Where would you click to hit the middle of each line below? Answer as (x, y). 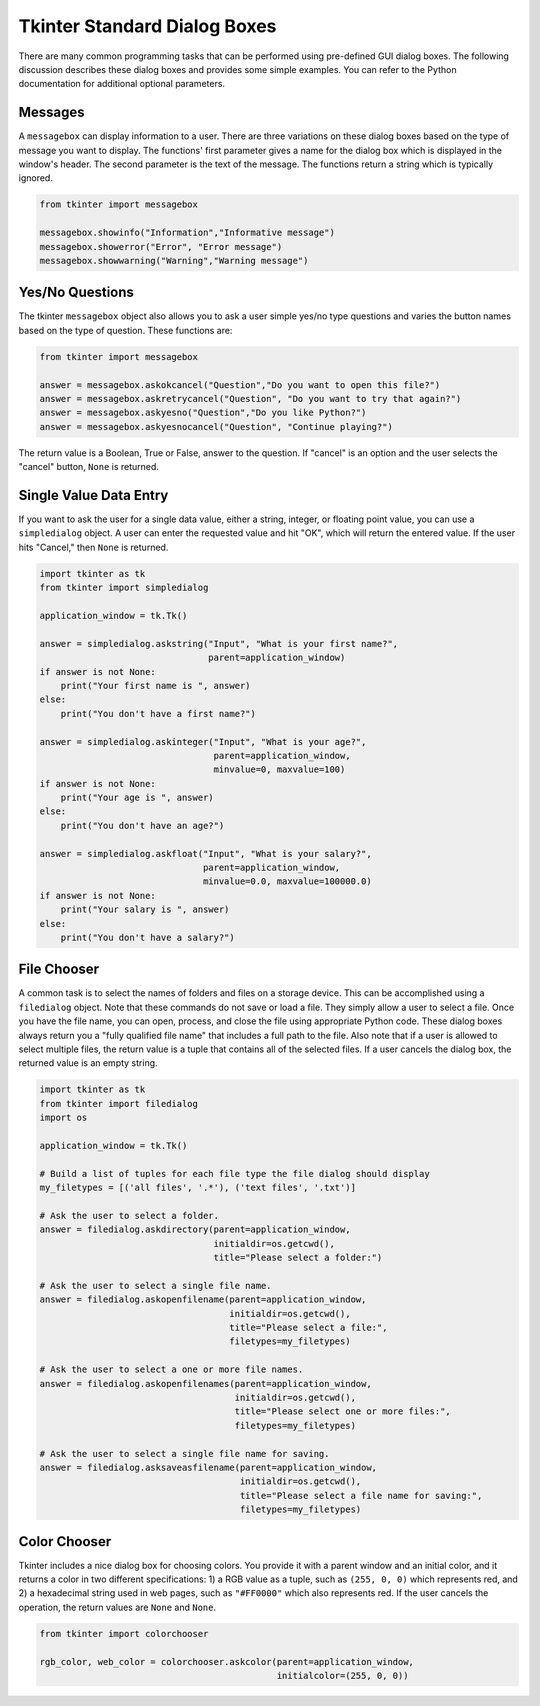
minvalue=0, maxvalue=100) (279, 769)
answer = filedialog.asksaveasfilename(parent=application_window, (208, 1467)
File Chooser (59, 969)
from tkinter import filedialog (119, 1103)
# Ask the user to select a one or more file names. (171, 1369)
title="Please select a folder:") (298, 1258)
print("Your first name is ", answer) (155, 685)
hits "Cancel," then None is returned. (93, 547)
